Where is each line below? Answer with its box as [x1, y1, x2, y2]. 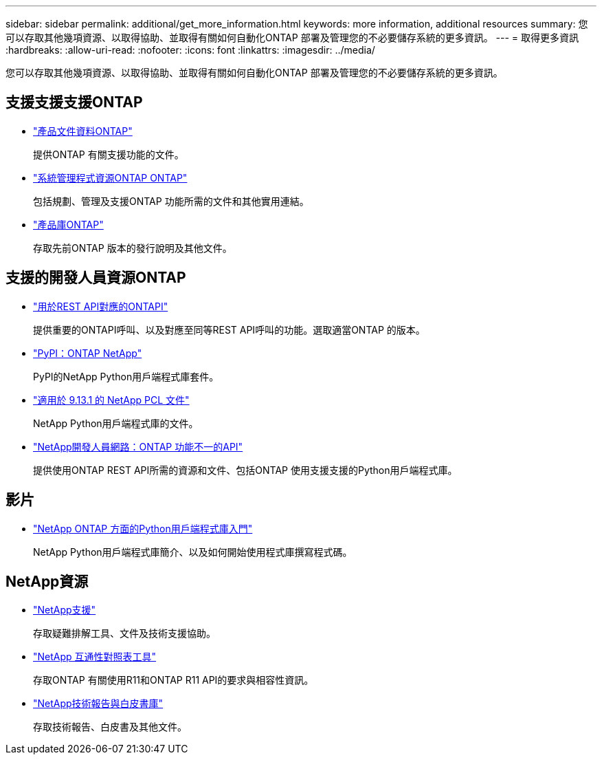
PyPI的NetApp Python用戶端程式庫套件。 [33, 370, 219, 382]
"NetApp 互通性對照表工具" [33, 651, 157, 663]
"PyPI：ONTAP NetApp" [33, 347, 142, 359]
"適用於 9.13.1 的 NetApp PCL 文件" [33, 393, 190, 406]
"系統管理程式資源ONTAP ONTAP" [33, 171, 188, 184]
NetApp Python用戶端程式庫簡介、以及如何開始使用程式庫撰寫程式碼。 [33, 545, 353, 558]
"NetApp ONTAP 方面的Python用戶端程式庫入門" [33, 522, 253, 534]
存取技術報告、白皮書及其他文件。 [33, 721, 187, 733]
